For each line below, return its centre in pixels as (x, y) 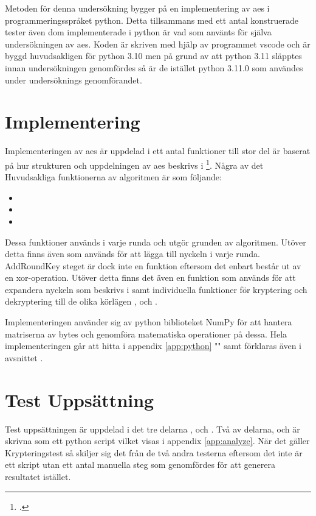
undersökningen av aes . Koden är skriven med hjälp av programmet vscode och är (158, 44)
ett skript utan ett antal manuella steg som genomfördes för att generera (140, 465)
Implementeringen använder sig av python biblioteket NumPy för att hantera (149, 322)
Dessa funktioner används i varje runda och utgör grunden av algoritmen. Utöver (156, 242)
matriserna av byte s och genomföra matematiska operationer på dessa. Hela (146, 334)
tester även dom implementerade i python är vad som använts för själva (138, 32)
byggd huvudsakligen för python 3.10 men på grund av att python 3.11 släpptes (153, 56)
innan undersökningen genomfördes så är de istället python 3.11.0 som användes (154, 67)
